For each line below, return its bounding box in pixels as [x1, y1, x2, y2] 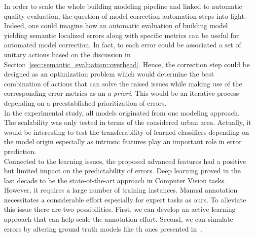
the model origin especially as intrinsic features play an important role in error [4, 136, 242, 147]
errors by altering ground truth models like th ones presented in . [4, 223, 202, 234]
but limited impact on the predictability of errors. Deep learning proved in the [4, 165, 241, 176]
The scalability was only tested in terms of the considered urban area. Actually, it [4, 117, 252, 127]
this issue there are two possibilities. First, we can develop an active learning [4, 204, 236, 214]
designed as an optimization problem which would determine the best [4, 69, 214, 79]
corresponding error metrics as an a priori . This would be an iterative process [4, 88, 239, 98]
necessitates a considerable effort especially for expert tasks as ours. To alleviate [4, 194, 246, 204]
